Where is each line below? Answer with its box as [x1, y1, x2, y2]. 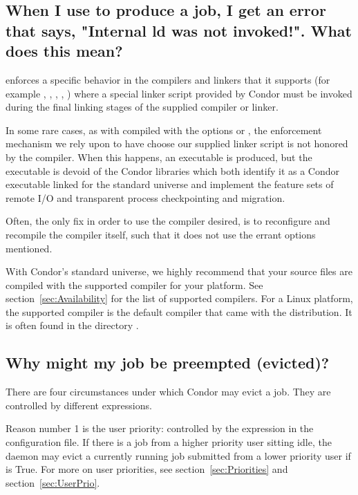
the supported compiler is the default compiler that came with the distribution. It [6, 304, 352, 319]
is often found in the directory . [6, 318, 139, 333]
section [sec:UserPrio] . [6, 475, 100, 489]
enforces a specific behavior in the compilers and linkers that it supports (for [6, 72, 330, 86]
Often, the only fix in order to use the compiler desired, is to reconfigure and [6, 214, 330, 228]
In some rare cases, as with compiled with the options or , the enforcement [6, 122, 322, 137]
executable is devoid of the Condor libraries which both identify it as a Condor [6, 163, 340, 178]
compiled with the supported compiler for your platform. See [6, 277, 263, 292]
